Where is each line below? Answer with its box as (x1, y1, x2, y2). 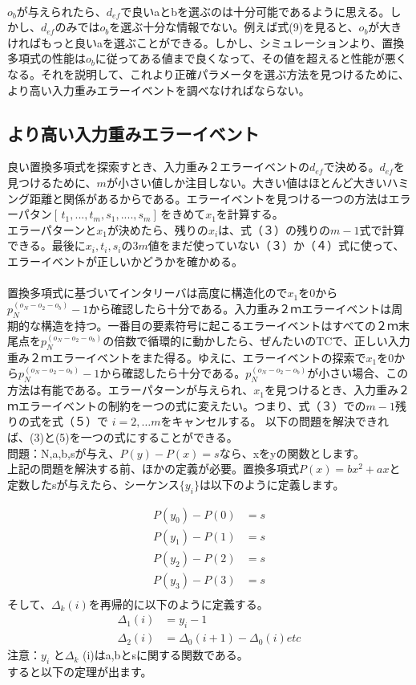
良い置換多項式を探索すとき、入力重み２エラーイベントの (7, 158, 310, 175)
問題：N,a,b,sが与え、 (7, 444, 120, 461)
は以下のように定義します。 (199, 475, 345, 492)
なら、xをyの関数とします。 (219, 444, 366, 461)
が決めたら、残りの (107, 221, 208, 238)
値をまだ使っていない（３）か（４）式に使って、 (147, 237, 405, 254)
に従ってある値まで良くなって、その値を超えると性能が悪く (95, 50, 407, 67)
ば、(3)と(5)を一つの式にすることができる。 (7, 429, 238, 446)
